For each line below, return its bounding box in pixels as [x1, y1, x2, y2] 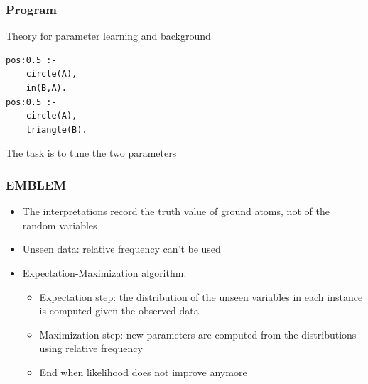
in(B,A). [26, 83, 67, 93]
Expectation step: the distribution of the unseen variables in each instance [39, 289, 363, 304]
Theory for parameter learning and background [6, 28, 211, 43]
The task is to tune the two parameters [6, 146, 177, 160]
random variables [22, 217, 97, 232]
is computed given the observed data [39, 303, 199, 318]
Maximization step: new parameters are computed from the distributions [39, 327, 357, 341]
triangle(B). [26, 124, 87, 135]
